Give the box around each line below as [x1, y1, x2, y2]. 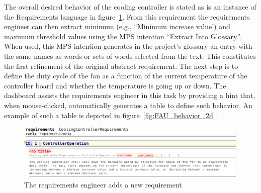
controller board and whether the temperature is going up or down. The [4, 80, 226, 90]
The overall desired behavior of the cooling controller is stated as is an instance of [4, 2, 256, 12]
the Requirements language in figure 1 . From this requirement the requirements [4, 11, 250, 22]
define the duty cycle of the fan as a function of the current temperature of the [4, 70, 247, 81]
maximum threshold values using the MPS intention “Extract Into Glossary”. [4, 31, 241, 41]
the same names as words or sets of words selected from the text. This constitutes [4, 50, 256, 61]
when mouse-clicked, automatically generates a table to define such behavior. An [4, 100, 252, 110]
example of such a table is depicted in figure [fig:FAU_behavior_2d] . [4, 110, 217, 120]
